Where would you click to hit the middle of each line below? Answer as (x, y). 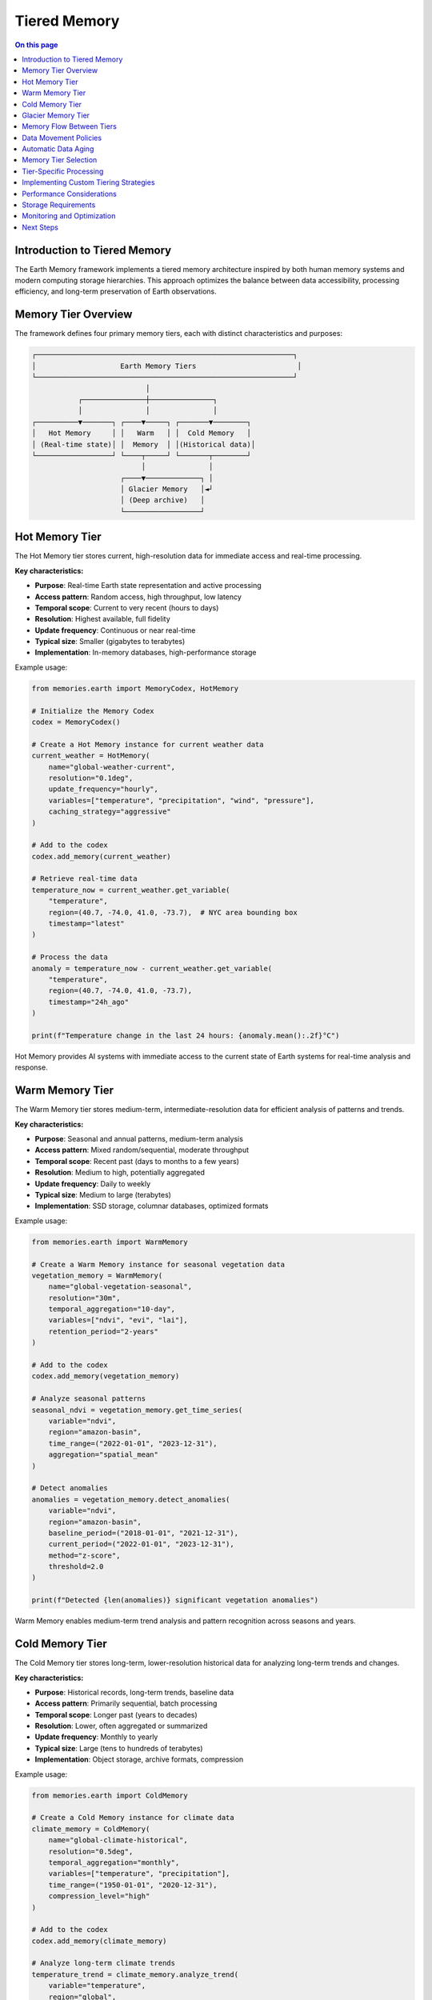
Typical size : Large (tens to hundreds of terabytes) (119, 1748)
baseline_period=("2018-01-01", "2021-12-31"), (144, 1533)
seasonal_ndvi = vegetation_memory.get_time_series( (137, 1410)
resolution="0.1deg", (91, 778)
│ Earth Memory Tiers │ (167, 366)
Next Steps (40, 227)
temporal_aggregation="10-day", (112, 1309)
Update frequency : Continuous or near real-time (115, 630)
